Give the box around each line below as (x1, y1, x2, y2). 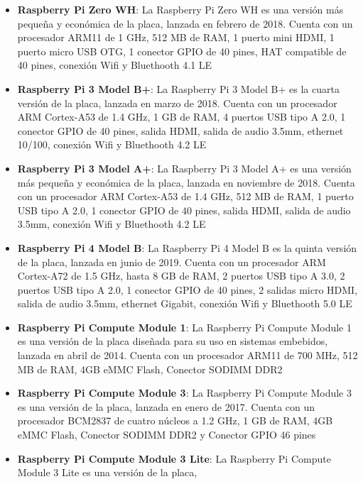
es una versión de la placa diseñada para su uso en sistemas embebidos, (17, 334, 328, 348)
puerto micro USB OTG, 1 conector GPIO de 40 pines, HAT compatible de (17, 43, 347, 58)
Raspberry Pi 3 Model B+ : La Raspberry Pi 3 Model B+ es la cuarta (17, 81, 340, 96)
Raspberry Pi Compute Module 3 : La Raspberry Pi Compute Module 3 (17, 385, 352, 400)
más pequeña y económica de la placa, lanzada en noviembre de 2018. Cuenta (17, 175, 355, 189)
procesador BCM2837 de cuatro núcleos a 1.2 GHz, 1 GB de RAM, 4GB (17, 413, 333, 428)
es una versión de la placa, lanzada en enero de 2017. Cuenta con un (17, 399, 315, 414)
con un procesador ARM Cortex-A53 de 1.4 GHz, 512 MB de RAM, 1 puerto (17, 189, 354, 204)
